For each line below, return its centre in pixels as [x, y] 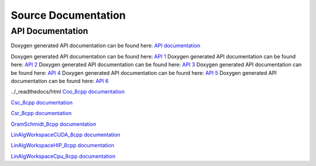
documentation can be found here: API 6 [60, 81]
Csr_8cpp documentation [41, 113]
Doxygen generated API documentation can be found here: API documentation [106, 46]
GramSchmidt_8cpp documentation [54, 124]
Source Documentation [68, 15]
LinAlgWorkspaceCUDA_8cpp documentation [66, 134]
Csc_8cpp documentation [42, 102]
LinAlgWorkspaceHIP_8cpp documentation [62, 146]
